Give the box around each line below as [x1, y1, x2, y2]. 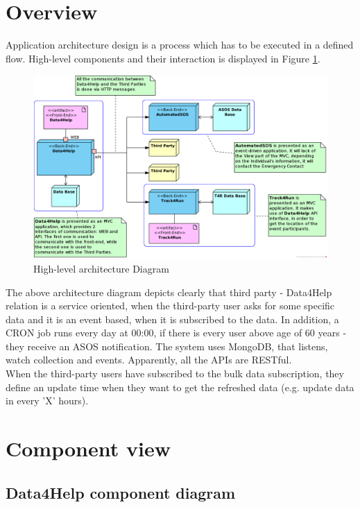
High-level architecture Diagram [33, 261, 169, 275]
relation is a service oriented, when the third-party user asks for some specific [6, 298, 335, 313]
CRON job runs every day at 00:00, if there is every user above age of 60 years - [6, 325, 347, 340]
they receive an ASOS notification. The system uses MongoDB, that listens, [6, 338, 328, 353]
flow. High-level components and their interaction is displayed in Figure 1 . [6, 51, 320, 65]
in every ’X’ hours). [6, 393, 89, 408]
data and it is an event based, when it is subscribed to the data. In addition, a [6, 311, 339, 326]
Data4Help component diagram [6, 481, 236, 503]
